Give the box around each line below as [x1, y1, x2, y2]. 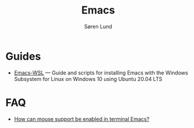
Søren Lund [84, 23, 112, 30]
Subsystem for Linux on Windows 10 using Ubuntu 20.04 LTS [14, 75, 163, 82]
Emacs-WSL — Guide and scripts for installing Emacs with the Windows [14, 69, 189, 76]
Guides [5, 49, 42, 63]
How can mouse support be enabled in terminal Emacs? [14, 115, 150, 122]
